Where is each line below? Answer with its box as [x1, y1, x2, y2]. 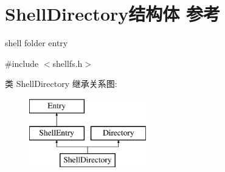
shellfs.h [52, 57, 83, 69]
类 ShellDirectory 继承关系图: [5, 77, 117, 90]
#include [5, 57, 39, 69]
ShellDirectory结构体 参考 [5, 1, 220, 26]
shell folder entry [5, 36, 68, 49]
